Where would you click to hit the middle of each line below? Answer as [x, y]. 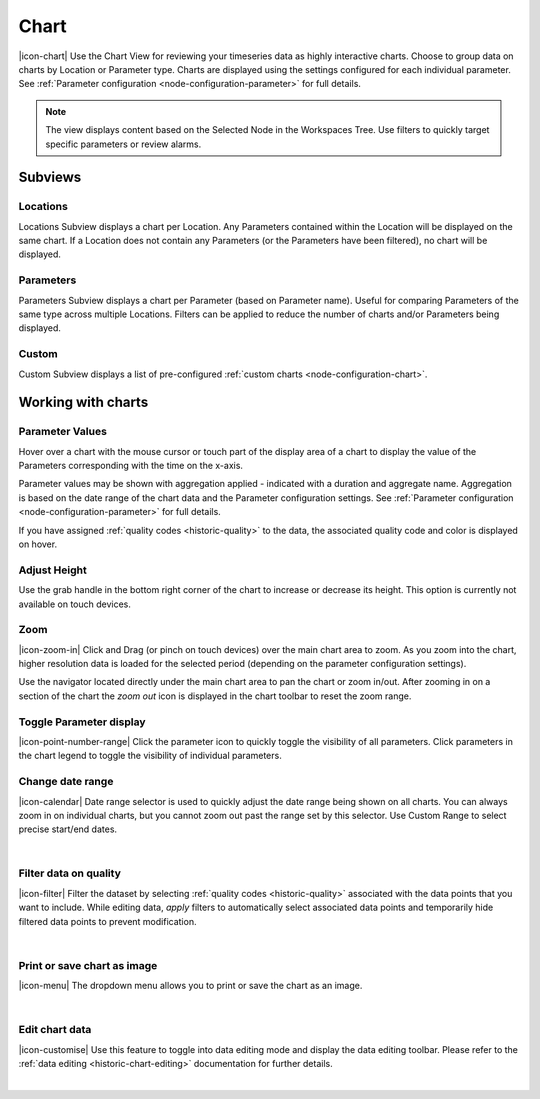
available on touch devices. [75, 604]
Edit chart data [55, 1030]
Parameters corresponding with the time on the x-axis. [131, 466]
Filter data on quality [70, 873]
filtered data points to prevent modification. [107, 921]
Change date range [66, 782]
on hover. [38, 544]
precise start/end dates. [68, 829]
